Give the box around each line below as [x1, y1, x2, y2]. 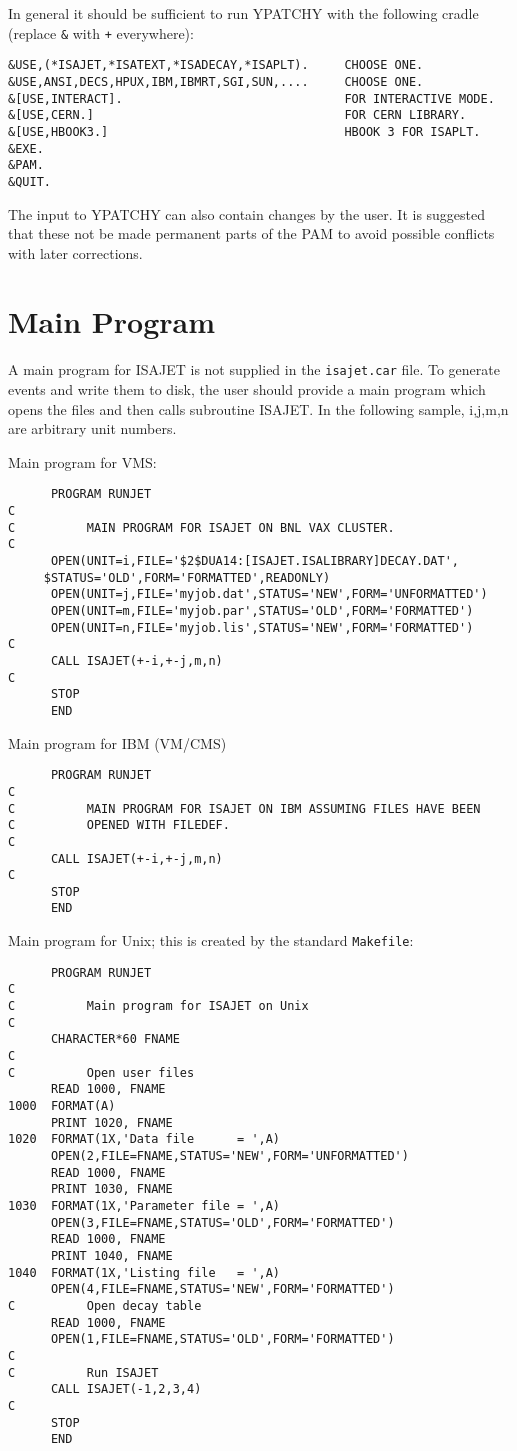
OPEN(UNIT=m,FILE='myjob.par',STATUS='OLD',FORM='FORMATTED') [50, 604, 474, 619]
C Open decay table [8, 1298, 202, 1313]
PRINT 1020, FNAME [50, 1115, 173, 1130]
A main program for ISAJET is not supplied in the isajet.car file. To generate [8, 359, 500, 380]
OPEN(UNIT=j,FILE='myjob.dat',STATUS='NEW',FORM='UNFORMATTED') [50, 587, 488, 602]
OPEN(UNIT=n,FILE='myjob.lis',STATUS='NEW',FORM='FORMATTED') [50, 620, 474, 635]
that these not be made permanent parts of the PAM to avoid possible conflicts [8, 223, 495, 244]
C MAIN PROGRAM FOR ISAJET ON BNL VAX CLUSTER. [8, 520, 395, 535]
